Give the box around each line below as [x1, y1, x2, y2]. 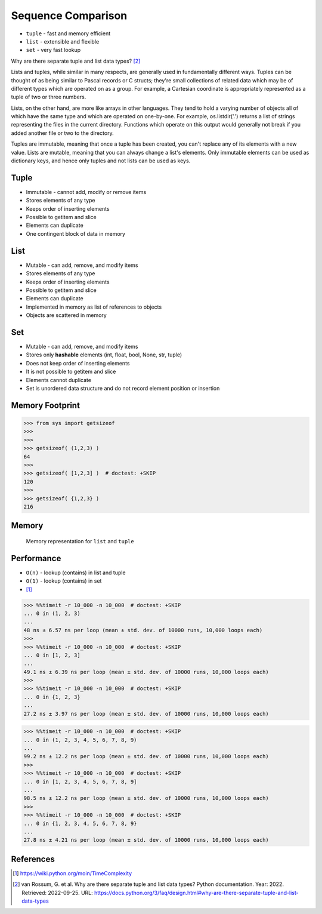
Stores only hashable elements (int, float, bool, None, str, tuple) [26, 351, 182, 358]
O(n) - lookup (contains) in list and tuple [26, 569, 126, 576]
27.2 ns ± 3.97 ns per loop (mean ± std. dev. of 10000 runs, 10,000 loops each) [23, 710, 270, 717]
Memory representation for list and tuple [26, 537, 134, 544]
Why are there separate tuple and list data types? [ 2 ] [11, 57, 141, 64]
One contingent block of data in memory [26, 230, 125, 237]
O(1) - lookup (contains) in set [26, 577, 102, 584]
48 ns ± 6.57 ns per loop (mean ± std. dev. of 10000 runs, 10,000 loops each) [23, 627, 263, 633]
